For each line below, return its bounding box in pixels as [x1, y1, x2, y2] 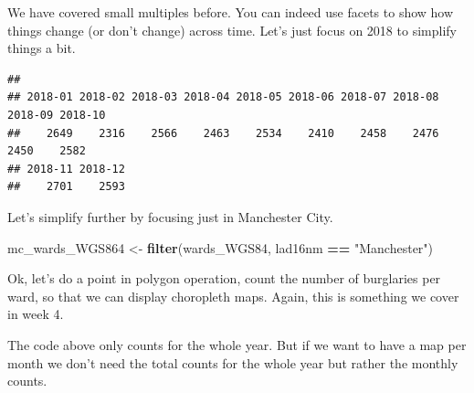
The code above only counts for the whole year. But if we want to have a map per [7, 335, 467, 354]
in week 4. [7, 304, 64, 324]
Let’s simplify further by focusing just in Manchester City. [7, 207, 333, 226]
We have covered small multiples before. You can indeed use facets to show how [7, 3, 454, 21]
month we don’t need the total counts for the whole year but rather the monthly [7, 353, 458, 372]
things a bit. [7, 38, 76, 58]
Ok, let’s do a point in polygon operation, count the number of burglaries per [7, 269, 441, 288]
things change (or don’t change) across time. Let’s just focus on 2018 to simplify [7, 20, 457, 39]
